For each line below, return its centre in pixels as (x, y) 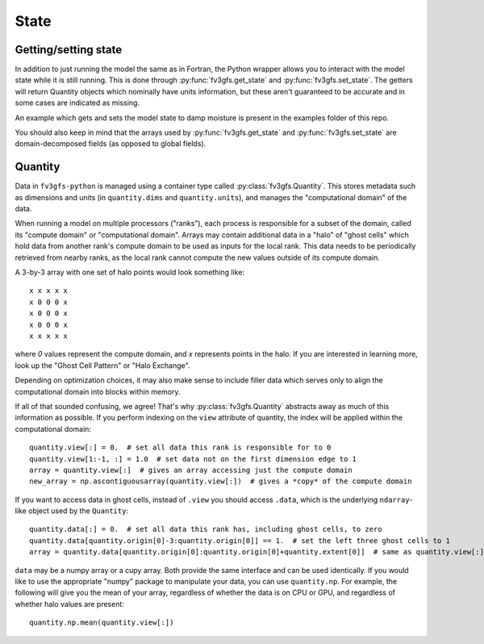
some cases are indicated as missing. (77, 103)
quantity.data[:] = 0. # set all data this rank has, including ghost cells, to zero (206, 529)
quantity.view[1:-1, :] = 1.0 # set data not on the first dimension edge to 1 (193, 459)
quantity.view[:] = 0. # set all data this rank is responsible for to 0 (180, 447)
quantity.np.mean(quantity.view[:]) (102, 623)
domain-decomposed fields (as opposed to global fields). (111, 144)
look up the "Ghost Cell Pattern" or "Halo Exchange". (102, 365)
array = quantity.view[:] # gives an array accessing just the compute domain (191, 470)
